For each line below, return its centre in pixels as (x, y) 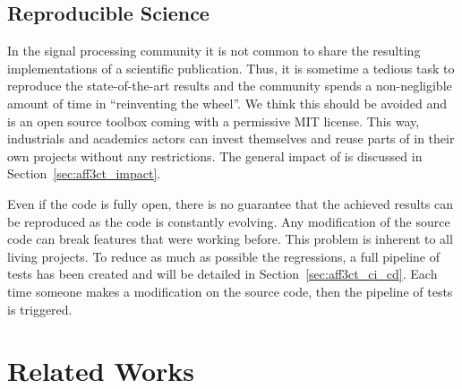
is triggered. (40, 309)
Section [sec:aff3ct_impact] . (84, 173)
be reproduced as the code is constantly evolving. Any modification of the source (229, 221)
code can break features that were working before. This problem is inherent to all (230, 239)
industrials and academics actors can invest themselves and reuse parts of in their (231, 138)
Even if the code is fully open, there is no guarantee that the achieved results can (230, 203)
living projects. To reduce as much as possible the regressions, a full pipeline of (223, 256)
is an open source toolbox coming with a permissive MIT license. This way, (214, 121)
